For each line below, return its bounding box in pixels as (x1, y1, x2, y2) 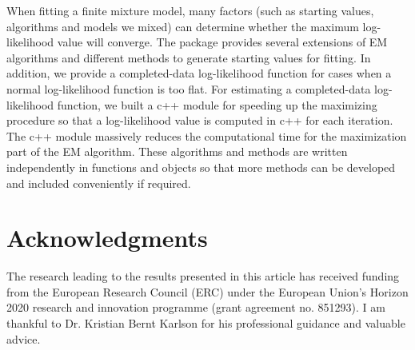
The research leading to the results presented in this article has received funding (6, 268, 400, 284)
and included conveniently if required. (6, 174, 191, 191)
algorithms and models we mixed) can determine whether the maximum (6, 18, 359, 34)
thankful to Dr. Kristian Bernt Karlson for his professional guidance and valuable (6, 315, 405, 332)
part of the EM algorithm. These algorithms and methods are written (6, 143, 348, 160)
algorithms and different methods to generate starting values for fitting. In (6, 49, 371, 66)
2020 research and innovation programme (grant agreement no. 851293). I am (6, 299, 385, 316)
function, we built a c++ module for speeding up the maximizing (57, 96, 377, 113)
